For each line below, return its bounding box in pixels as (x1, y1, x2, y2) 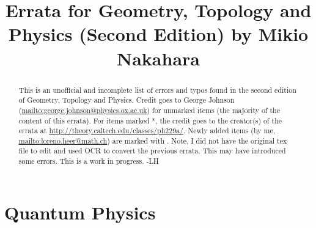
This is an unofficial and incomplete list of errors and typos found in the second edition (18, 84, 296, 95)
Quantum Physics (4, 199, 156, 224)
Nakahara (117, 45, 200, 70)
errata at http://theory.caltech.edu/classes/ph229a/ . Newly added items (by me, (18, 125, 275, 136)
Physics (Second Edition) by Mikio (8, 21, 309, 46)
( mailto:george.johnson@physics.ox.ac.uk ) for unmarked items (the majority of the (18, 105, 280, 115)
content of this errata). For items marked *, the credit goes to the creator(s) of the (18, 115, 282, 125)
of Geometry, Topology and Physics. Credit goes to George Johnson (18, 95, 235, 105)
